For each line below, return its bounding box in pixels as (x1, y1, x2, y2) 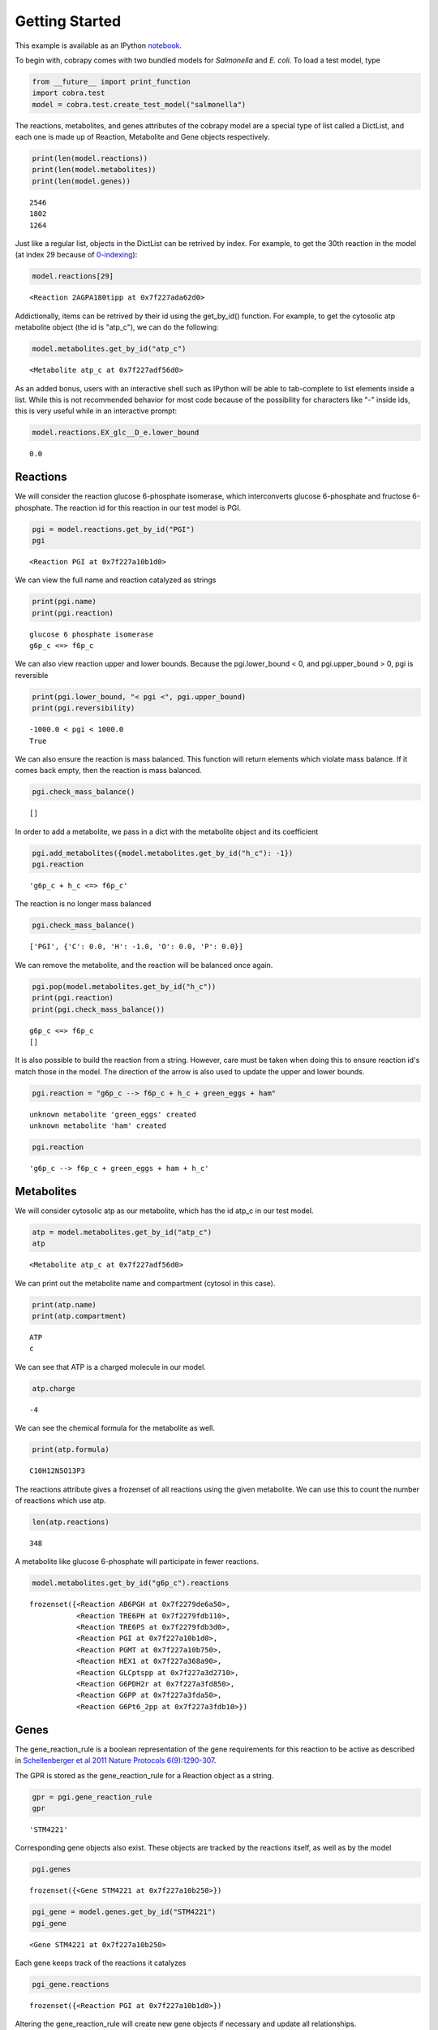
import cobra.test (32, 89, 105, 97)
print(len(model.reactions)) (32, 154, 148, 163)
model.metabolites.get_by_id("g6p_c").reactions (32, 1579, 230, 1587)
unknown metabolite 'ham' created (29, 1121, 166, 1130)
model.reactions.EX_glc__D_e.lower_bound (32, 428, 200, 438)
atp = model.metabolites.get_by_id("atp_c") (32, 1227, 213, 1237)
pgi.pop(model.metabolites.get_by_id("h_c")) (32, 982, 217, 991)
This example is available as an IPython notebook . (15, 41, 182, 50)
